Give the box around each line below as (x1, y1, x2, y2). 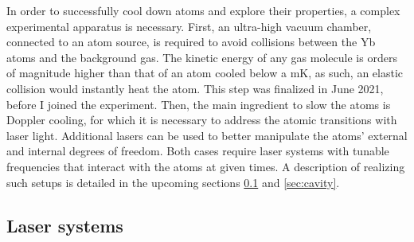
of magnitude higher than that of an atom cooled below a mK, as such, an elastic (6, 64, 404, 81)
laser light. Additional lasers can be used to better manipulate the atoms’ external (6, 127, 408, 143)
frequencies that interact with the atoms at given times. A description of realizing (6, 158, 405, 174)
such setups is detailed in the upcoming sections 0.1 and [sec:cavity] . (6, 174, 340, 190)
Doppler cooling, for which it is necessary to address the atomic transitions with (6, 111, 397, 128)
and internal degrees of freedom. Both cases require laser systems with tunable (6, 142, 389, 159)
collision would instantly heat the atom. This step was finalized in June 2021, (6, 80, 384, 96)
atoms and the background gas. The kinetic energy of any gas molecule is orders (6, 49, 397, 65)
